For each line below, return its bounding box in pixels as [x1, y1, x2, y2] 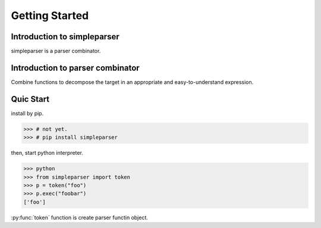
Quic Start [11, 94, 50, 104]
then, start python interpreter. [11, 149, 83, 157]
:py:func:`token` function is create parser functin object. [11, 214, 149, 221]
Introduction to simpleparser [11, 32, 119, 42]
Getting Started [11, 9, 89, 22]
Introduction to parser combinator [11, 63, 140, 73]
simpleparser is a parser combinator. [11, 48, 101, 55]
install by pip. [11, 110, 44, 117]
